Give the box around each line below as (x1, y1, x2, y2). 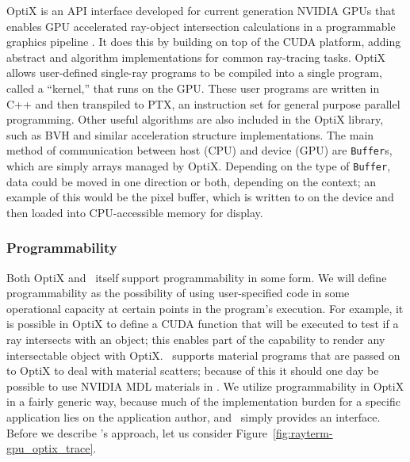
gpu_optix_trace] (6, 440, 94, 456)
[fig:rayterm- (273, 424, 333, 441)
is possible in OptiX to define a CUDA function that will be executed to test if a (6, 315, 399, 332)
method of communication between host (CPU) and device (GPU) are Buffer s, (6, 142, 393, 158)
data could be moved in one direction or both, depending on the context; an (6, 173, 377, 189)
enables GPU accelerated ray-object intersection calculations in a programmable (6, 17, 396, 34)
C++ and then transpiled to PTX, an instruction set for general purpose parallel (6, 95, 400, 112)
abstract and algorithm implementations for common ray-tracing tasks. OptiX (6, 48, 386, 65)
